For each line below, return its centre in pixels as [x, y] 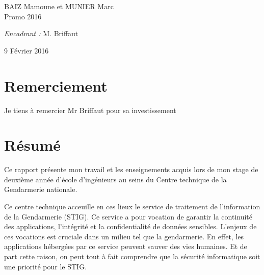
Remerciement [56, 85]
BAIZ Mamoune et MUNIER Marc [59, 6]
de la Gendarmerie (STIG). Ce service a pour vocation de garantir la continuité [128, 216]
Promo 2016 [23, 16]
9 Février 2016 [27, 50]
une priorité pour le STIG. [46, 266]
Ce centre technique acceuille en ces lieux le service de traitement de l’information [132, 206]
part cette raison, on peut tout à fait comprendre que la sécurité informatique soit [132, 256]
